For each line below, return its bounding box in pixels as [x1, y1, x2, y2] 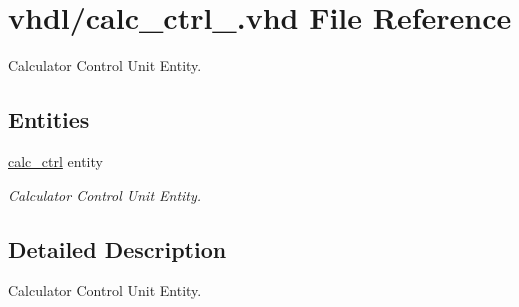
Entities [8, 104, 90, 135]
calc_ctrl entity [8, 150, 103, 171]
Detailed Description [8, 233, 227, 264]
